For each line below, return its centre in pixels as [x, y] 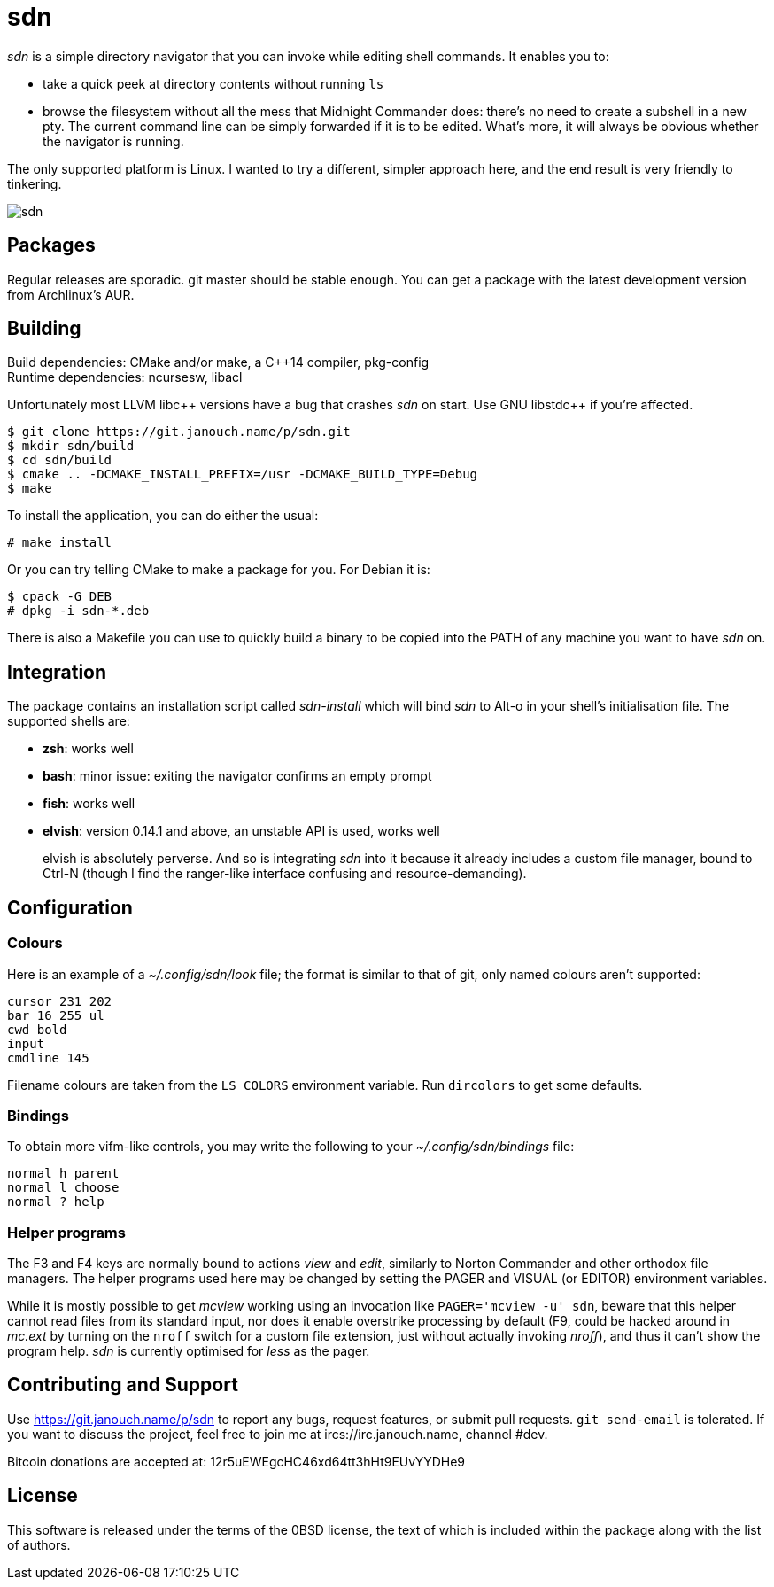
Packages [51, 245]
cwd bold [37, 1029]
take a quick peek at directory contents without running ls [213, 83]
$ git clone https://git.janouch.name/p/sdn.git [179, 432]
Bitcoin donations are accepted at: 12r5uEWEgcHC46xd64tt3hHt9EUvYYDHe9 [236, 1461]
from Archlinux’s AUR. [71, 294]
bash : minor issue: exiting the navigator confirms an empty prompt [237, 776]
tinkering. [35, 183]
